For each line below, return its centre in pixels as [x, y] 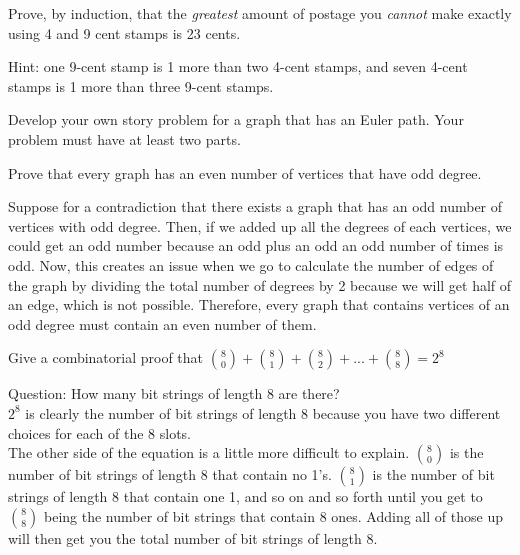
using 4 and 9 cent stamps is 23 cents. [124, 32]
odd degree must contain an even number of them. [162, 323]
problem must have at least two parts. [124, 138]
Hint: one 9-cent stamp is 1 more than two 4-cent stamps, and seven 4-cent [238, 66]
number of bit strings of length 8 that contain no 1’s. [170, 474]
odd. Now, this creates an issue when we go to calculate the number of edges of [251, 264]
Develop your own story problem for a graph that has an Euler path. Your [236, 119]
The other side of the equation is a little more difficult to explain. [209, 452]
